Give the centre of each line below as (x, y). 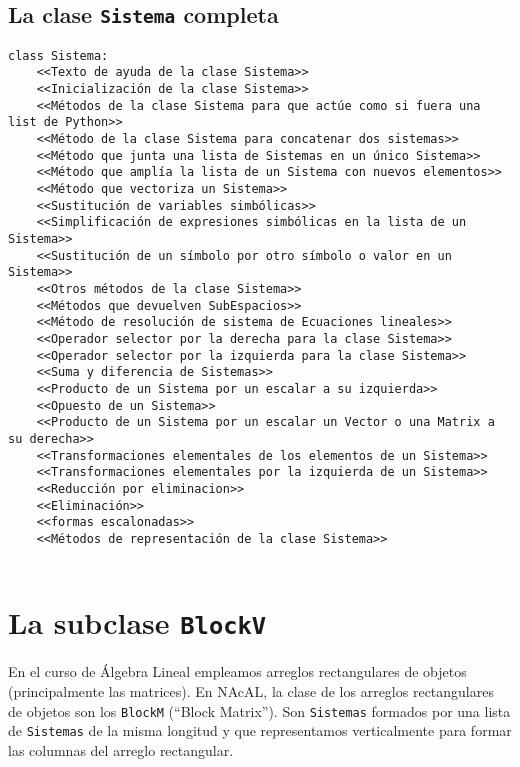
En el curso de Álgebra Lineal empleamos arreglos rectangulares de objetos (237, 671)
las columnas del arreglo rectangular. (121, 749)
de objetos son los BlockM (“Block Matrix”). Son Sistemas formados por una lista (259, 710)
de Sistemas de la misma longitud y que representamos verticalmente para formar (260, 730)
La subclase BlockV (137, 622)
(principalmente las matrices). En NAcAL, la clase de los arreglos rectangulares (251, 690)
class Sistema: (58, 55)
